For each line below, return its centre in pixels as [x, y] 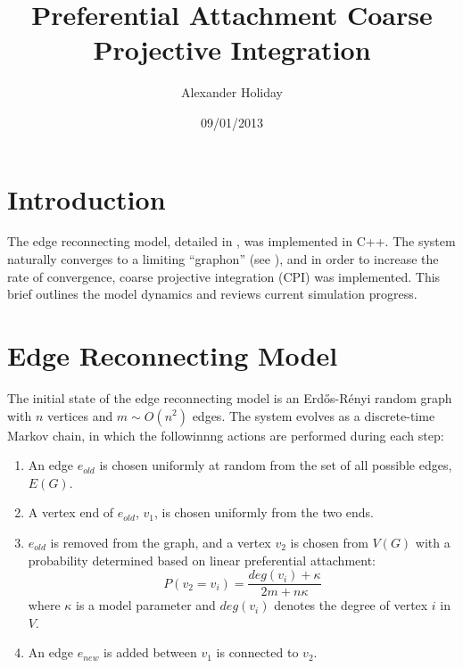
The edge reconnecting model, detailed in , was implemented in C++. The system [231, 241]
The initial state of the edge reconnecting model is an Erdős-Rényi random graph [230, 397]
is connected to [257, 652]
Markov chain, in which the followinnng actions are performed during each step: [226, 435]
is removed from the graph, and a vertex [161, 542]
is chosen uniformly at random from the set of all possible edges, [276, 465]
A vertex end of [71, 512]
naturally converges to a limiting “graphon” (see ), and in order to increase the [223, 259]
